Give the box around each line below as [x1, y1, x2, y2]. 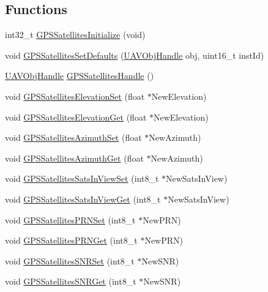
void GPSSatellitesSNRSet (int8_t [5, 254, 135, 267]
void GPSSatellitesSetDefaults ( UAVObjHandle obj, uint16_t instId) [5, 48, 264, 61]
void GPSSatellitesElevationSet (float [5, 89, 145, 102]
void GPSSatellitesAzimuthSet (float [5, 131, 142, 144]
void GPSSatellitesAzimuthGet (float [5, 151, 144, 164]
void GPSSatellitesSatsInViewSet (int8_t [5, 172, 159, 185]
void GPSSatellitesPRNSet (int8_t [5, 213, 136, 226]
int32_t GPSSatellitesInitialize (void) [5, 28, 146, 41]
